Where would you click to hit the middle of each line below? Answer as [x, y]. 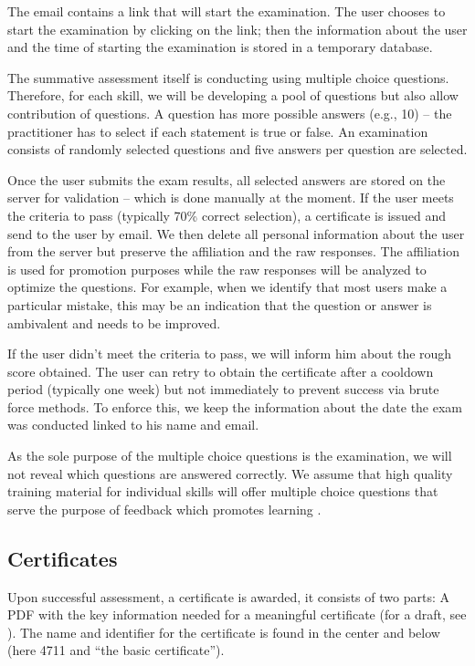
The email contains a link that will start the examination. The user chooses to [227, 11]
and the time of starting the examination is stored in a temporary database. [220, 47]
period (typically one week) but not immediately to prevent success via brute [223, 389]
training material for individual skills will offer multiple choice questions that [223, 491]
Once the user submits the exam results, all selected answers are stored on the [227, 179]
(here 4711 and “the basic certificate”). [116, 650]
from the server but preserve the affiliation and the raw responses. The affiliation [233, 251]
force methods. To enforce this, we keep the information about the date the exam [235, 406]
